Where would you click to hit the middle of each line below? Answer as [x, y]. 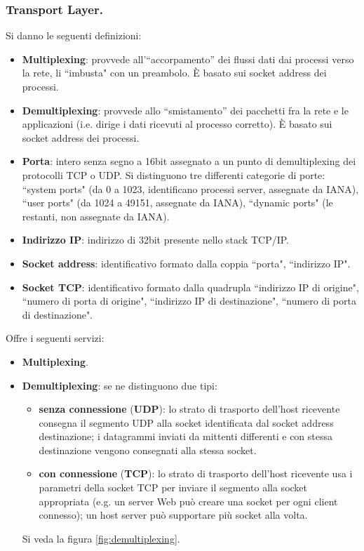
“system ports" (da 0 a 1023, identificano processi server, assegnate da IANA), [190, 188]
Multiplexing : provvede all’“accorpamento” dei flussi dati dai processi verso [188, 59]
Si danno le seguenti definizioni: [74, 35]
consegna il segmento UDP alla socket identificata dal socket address [186, 422]
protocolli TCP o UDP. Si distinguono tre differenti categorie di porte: [174, 174]
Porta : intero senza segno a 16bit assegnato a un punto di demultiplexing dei [189, 161]
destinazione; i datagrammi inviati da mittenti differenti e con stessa [186, 436]
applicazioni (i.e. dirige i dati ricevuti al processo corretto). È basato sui [177, 124]
